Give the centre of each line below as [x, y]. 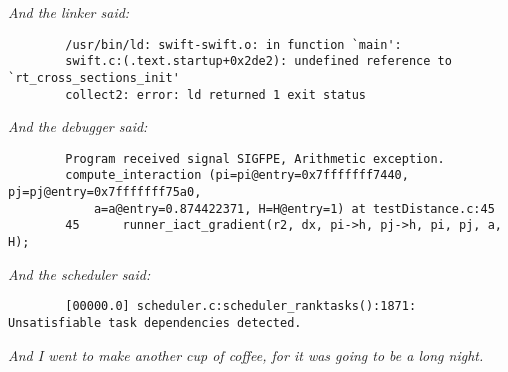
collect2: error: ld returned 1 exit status [215, 94]
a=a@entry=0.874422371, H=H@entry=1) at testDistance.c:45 [294, 208]
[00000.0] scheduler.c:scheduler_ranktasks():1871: [241, 306]
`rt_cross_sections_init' [94, 77]
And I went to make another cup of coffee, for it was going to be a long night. [246, 354]
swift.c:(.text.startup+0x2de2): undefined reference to [258, 61]
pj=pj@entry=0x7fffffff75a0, [105, 192]
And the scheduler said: [79, 273]
